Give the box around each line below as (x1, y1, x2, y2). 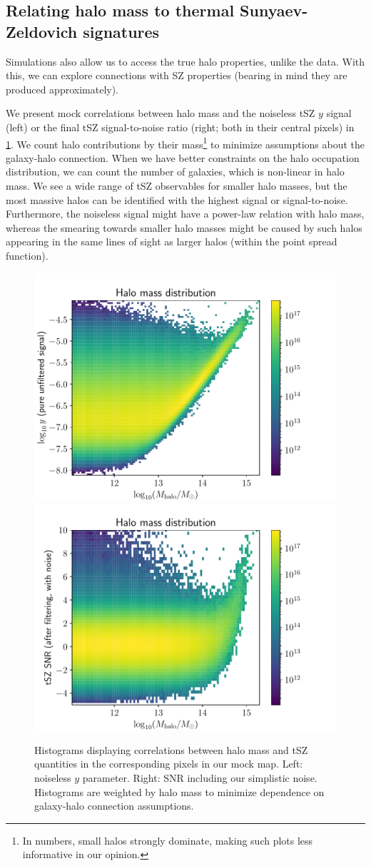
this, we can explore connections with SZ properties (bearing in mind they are (6, 68, 347, 83)
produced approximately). (6, 81, 119, 96)
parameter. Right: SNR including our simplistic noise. (82, 770, 317, 785)
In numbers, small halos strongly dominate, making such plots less (22, 832, 313, 847)
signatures (83, 20, 160, 42)
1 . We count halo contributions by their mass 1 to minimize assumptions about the (6, 134, 365, 151)
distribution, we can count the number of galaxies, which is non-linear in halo (6, 164, 345, 179)
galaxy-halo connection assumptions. (34, 798, 194, 813)
